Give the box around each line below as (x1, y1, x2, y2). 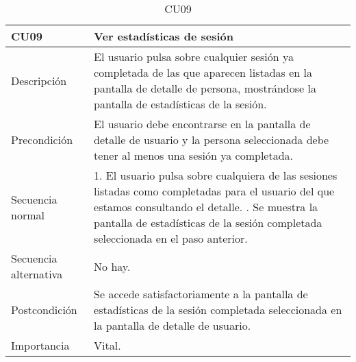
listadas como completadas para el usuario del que (94, 183, 335, 199)
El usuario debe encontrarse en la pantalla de (94, 116, 311, 132)
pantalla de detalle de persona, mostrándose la (94, 80, 316, 96)
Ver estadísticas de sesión (94, 28, 234, 44)
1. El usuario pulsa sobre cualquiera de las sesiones (94, 167, 338, 183)
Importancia (11, 337, 70, 353)
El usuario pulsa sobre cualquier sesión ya (94, 49, 294, 64)
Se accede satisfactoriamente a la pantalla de (94, 286, 308, 302)
